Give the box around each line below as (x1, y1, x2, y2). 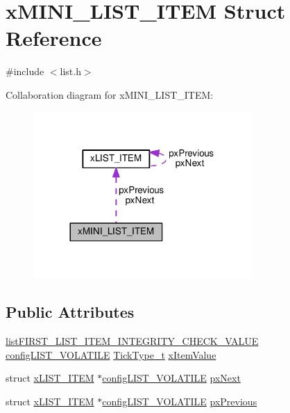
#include (6, 64, 44, 79)
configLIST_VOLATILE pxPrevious (102, 394, 257, 408)
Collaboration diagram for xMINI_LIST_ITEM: (6, 87, 214, 102)
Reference (6, 24, 102, 52)
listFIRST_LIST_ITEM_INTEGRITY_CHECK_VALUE (6, 334, 259, 348)
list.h (60, 64, 81, 79)
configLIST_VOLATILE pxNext (102, 371, 241, 385)
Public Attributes (6, 301, 135, 323)
